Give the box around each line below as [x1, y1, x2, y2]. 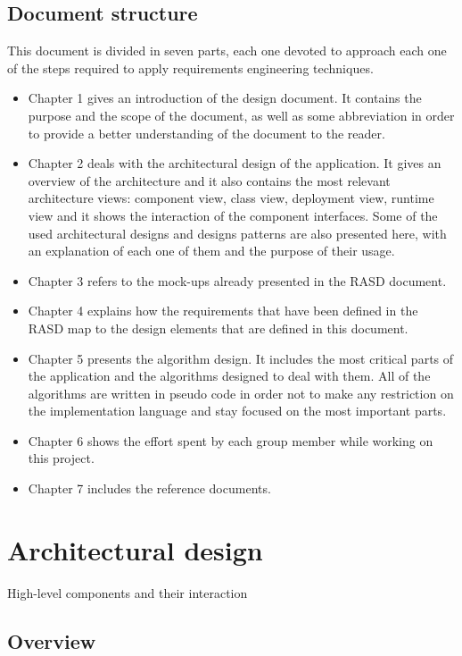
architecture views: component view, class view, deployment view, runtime [28, 189, 434, 207]
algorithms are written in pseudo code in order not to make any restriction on [28, 383, 454, 402]
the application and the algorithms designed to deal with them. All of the [28, 366, 431, 385]
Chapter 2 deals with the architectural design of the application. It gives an [28, 154, 441, 172]
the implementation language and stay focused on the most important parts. [28, 401, 447, 420]
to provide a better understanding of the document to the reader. [28, 123, 385, 142]
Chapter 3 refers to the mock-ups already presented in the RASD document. [28, 271, 447, 290]
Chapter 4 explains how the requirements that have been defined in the [28, 301, 418, 320]
